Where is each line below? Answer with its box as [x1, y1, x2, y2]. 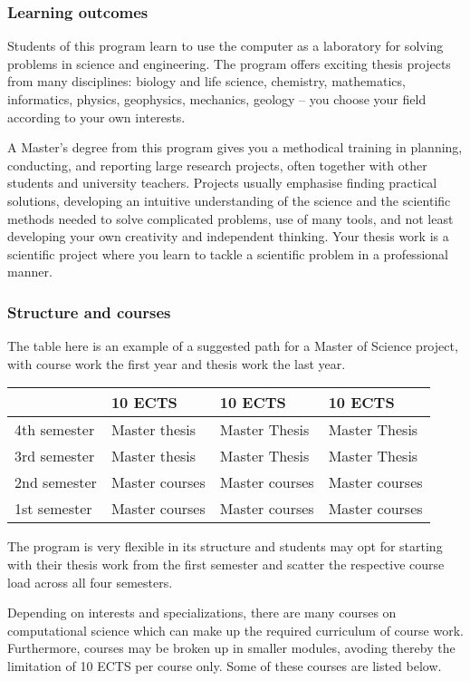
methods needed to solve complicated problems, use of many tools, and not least [7, 209, 454, 228]
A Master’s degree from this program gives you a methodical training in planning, [7, 138, 463, 157]
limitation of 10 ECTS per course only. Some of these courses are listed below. [7, 656, 442, 675]
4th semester [14, 419, 95, 441]
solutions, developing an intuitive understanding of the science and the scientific [7, 190, 451, 209]
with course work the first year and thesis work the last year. [7, 354, 346, 373]
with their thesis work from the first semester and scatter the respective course [7, 554, 445, 573]
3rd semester [14, 445, 95, 467]
